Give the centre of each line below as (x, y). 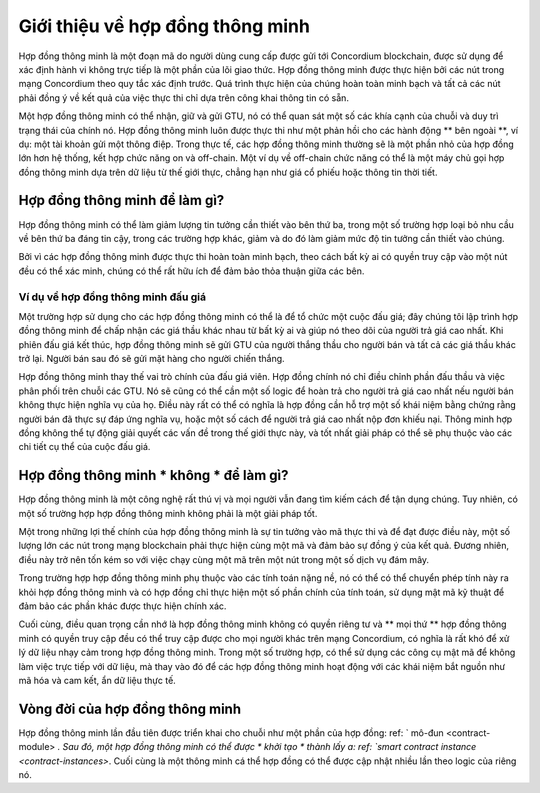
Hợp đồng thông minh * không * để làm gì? (153, 475)
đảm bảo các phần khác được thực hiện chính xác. (122, 606)
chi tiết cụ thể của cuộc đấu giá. (84, 447)
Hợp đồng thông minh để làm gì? (121, 200)
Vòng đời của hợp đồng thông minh (130, 708)
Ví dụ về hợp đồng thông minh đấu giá (112, 297)
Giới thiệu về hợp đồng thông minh (164, 26)
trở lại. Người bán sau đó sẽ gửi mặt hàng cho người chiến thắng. (151, 359)
